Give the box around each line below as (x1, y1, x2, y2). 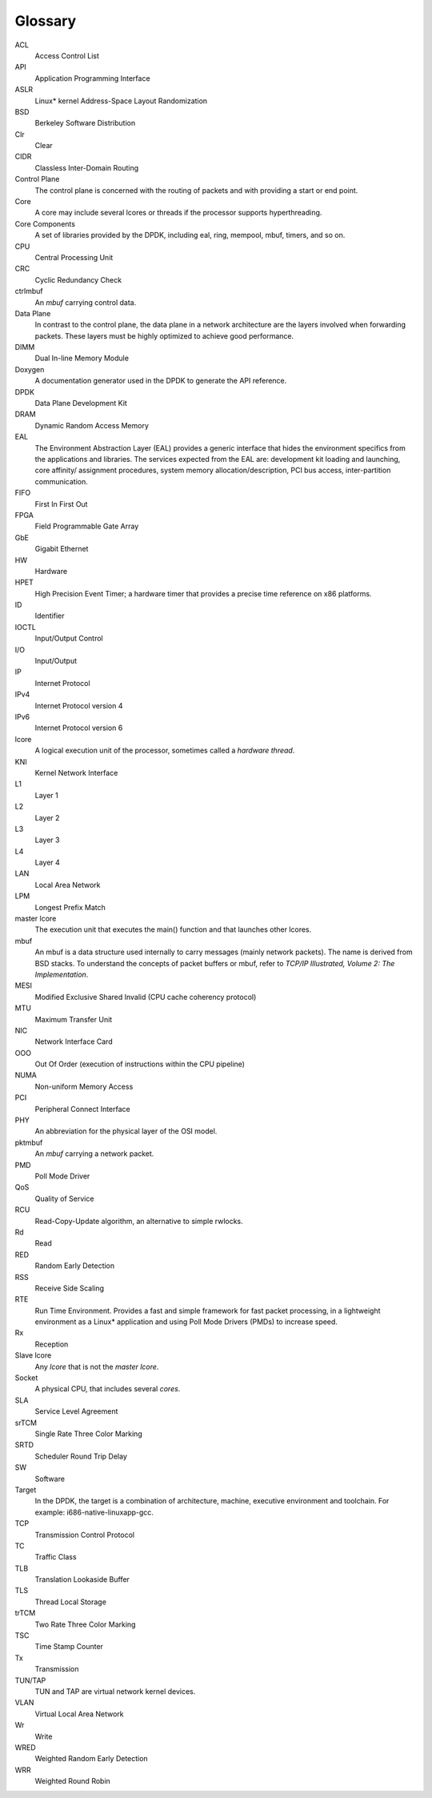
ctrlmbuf (14, 287, 43, 296)
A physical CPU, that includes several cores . (34, 1384, 181, 1394)
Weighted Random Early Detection (34, 1754, 148, 1764)
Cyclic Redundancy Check (34, 275, 122, 284)
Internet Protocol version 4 (34, 700, 123, 710)
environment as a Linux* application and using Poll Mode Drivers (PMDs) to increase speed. (34, 1317, 338, 1326)
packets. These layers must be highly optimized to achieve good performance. (34, 331, 294, 340)
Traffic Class (34, 1552, 77, 1562)
